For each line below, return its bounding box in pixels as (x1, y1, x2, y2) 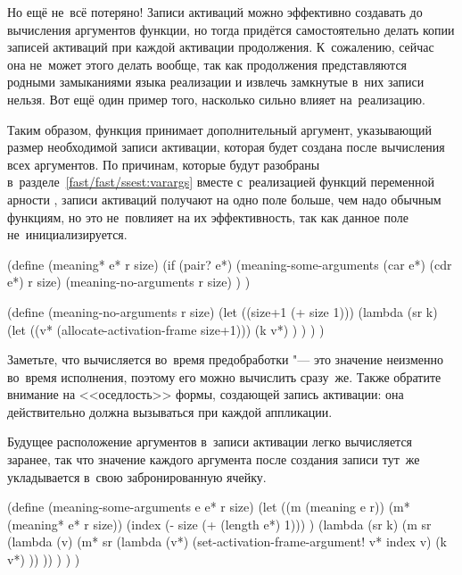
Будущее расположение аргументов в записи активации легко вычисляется (7, 432, 413, 451)
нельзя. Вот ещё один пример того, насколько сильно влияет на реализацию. (7, 89, 425, 108)
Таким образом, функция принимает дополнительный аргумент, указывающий (7, 120, 432, 138)
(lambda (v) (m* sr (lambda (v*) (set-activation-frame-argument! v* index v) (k (7, 532, 447, 551)
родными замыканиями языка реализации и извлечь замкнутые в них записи (7, 72, 425, 91)
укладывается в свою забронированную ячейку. (7, 467, 267, 486)
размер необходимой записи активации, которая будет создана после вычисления (7, 137, 445, 156)
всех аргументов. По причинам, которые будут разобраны (7, 154, 320, 173)
